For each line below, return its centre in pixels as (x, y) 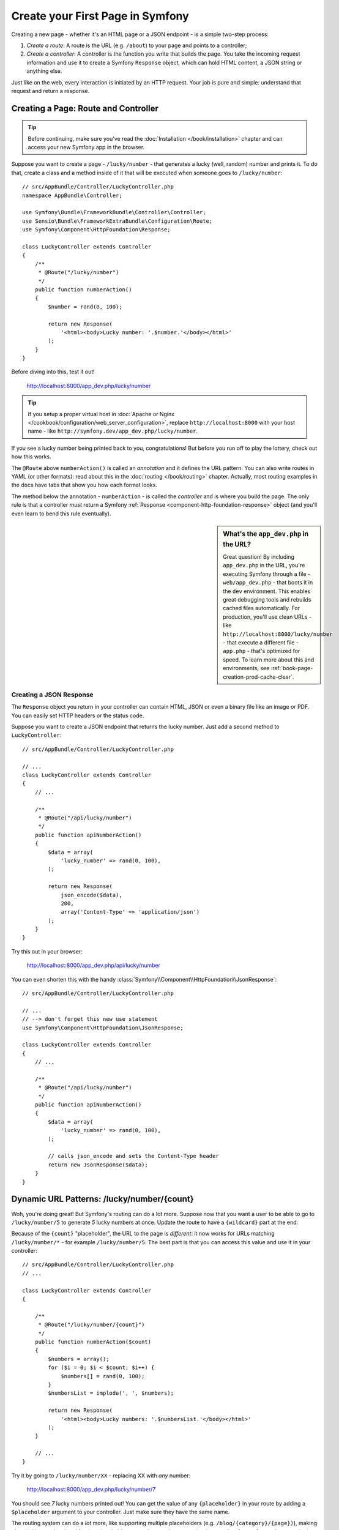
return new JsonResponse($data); (98, 1165)
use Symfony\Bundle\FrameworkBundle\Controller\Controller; (114, 212)
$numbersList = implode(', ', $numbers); (111, 1393)
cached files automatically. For (261, 608)
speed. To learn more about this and (269, 659)
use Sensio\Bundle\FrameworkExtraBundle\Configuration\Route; (117, 221)
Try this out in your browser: (47, 951)
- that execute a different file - (261, 642)
